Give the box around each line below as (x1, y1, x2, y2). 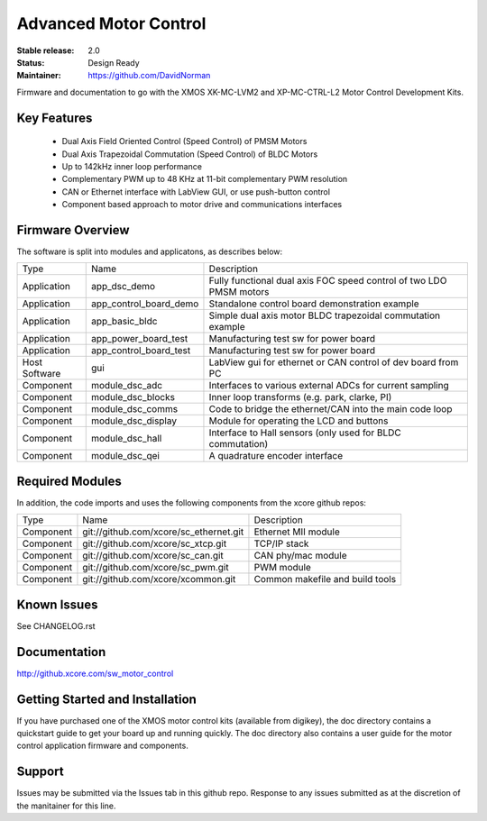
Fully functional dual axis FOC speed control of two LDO (208, 275, 447, 287)
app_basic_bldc (90, 315, 158, 328)
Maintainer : (16, 70, 62, 81)
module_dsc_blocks (90, 391, 176, 404)
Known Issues (16, 597, 98, 612)
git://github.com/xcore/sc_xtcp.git (82, 537, 227, 550)
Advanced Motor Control (16, 14, 207, 33)
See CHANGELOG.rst (16, 620, 96, 631)
